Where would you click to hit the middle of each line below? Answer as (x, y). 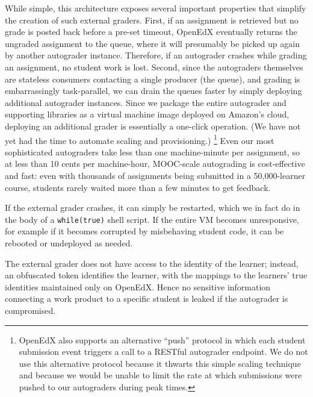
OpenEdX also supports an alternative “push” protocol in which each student (162, 339)
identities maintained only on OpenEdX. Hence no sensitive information (138, 286)
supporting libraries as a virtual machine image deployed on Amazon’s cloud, (147, 114)
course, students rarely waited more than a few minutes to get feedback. (138, 187)
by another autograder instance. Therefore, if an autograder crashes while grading (156, 55)
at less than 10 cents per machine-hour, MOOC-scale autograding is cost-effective (155, 164)
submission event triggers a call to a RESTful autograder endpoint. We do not (163, 352)
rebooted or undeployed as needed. (69, 243)
